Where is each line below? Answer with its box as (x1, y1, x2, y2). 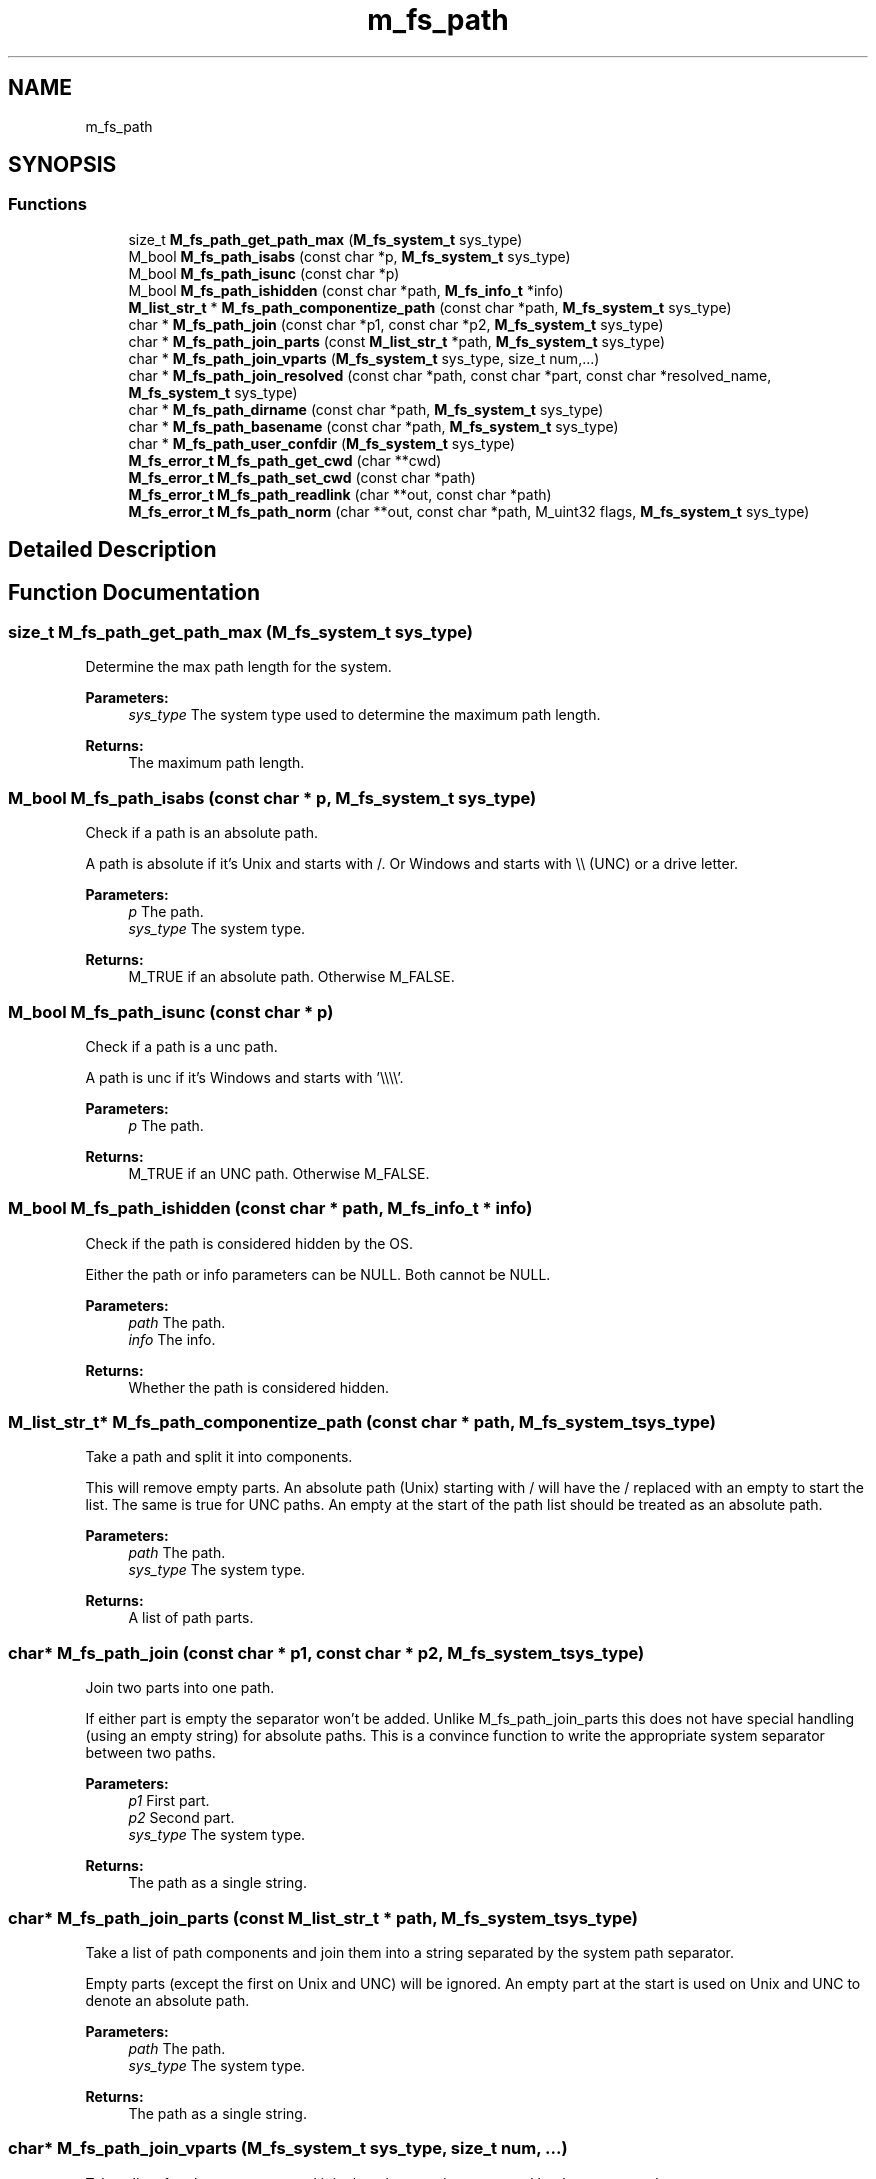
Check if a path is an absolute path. (85, 824, 319, 842)
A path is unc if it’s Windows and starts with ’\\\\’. (85, 1068, 404, 1086)
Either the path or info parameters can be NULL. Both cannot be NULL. (85, 1265, 551, 1283)
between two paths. (85, 1744, 216, 1762)
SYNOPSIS (8, 152, 117, 178)
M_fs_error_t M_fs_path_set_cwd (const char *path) (128, 468, 476, 486)
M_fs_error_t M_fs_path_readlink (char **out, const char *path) (128, 485, 552, 503)
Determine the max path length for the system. (85, 658, 392, 676)
